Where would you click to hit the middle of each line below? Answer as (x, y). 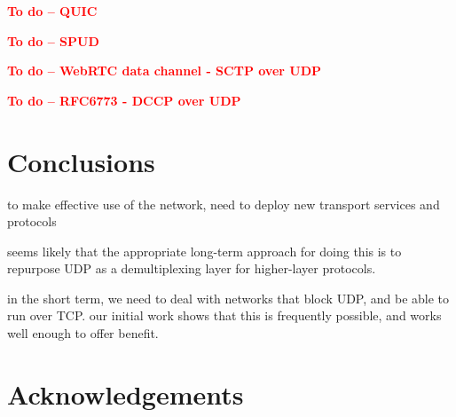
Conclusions (81, 161)
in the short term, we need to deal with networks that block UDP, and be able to (228, 298)
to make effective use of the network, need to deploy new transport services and (224, 204)
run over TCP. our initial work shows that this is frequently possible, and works (224, 315)
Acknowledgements (126, 393)
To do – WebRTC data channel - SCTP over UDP (165, 71)
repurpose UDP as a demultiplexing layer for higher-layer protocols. (192, 268)
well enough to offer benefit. (83, 333)
